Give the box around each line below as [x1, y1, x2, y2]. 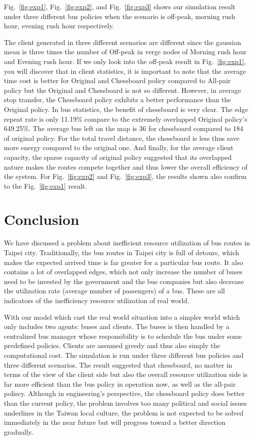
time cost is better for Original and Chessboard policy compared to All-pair [4, 75, 231, 86]
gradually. [4, 426, 33, 437]
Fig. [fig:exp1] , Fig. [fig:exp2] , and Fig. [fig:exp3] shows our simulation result [4, 1, 235, 11]
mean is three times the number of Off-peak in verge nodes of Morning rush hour [4, 46, 247, 57]
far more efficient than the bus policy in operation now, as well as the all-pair [4, 378, 236, 389]
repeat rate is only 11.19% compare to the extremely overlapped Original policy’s [4, 113, 248, 124]
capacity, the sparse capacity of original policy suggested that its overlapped [4, 152, 232, 162]
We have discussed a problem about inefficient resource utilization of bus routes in [4, 238, 250, 248]
